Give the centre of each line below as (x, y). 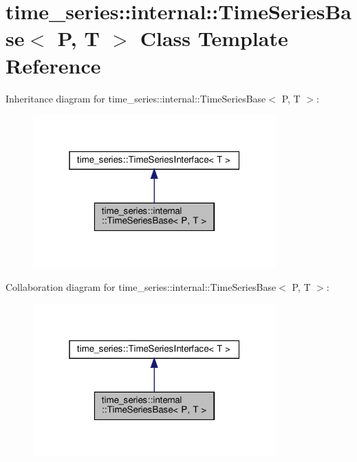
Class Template (214, 38)
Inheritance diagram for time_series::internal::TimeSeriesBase (136, 98)
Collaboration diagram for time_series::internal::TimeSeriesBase (141, 287)
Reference (53, 65)
